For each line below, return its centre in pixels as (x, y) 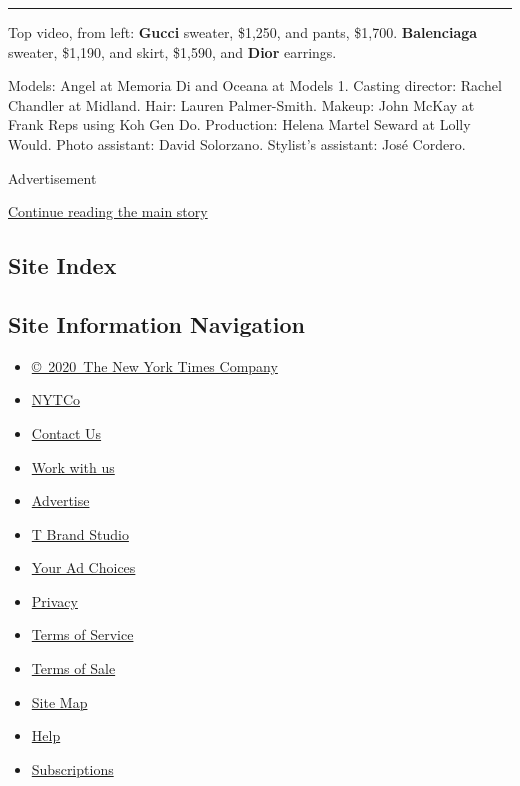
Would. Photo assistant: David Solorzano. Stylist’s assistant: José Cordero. (237, 143)
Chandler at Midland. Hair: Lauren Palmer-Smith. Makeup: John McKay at (241, 104)
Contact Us (66, 432)
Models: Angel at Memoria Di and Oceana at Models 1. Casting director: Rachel (255, 85)
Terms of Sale (73, 668)
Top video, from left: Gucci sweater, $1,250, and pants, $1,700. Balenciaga (243, 32)
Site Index (62, 265)
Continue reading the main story (108, 211)
